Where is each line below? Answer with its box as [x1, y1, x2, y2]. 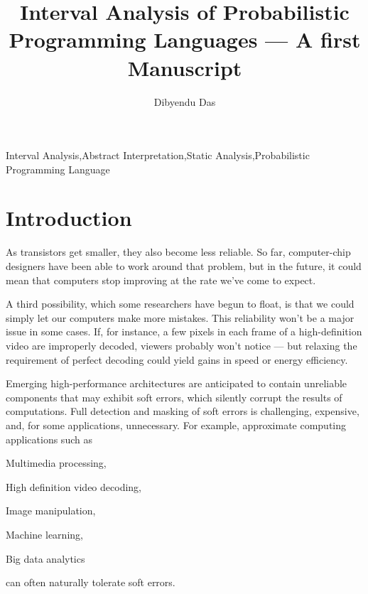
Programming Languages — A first [9, 25, 361, 54]
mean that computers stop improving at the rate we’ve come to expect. [6, 272, 316, 287]
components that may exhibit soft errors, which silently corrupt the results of [6, 389, 342, 404]
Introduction [6, 203, 132, 232]
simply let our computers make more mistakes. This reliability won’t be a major [6, 310, 355, 325]
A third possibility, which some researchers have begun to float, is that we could [6, 296, 355, 311]
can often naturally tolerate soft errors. [6, 575, 175, 590]
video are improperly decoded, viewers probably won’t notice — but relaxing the [6, 337, 357, 352]
